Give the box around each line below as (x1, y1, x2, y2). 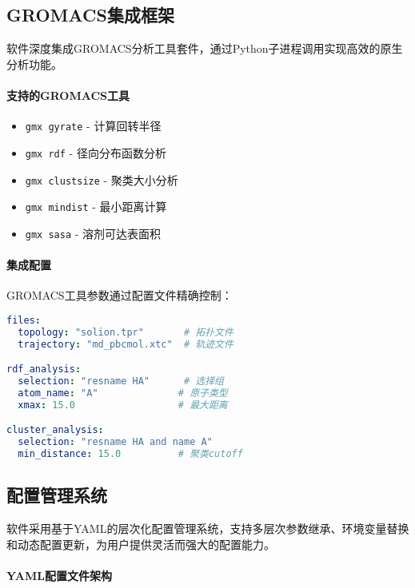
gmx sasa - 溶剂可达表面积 (25, 224, 162, 241)
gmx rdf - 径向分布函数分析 (25, 144, 166, 161)
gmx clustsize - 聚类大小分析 (25, 171, 178, 188)
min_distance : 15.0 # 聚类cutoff (18, 448, 243, 460)
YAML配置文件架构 (6, 566, 112, 583)
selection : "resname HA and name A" (18, 436, 213, 448)
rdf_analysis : (6, 364, 82, 375)
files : (6, 314, 41, 326)
